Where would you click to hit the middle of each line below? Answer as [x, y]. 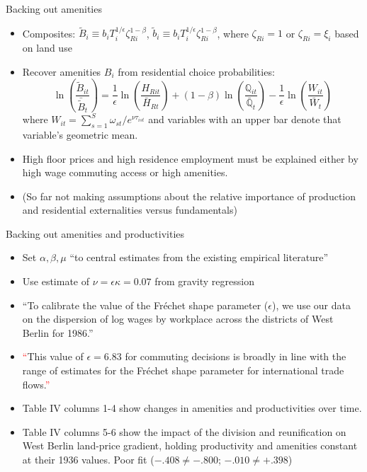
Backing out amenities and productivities [95, 233]
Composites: [49, 33]
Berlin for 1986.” [58, 332]
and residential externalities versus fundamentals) [130, 210]
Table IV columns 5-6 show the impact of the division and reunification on [184, 431]
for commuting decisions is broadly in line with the [236, 356]
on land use [47, 48]
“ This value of [53, 356]
